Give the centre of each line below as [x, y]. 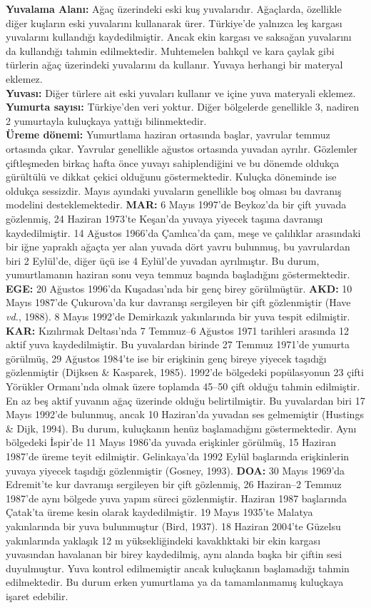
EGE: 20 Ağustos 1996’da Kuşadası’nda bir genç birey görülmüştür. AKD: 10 [179, 288]
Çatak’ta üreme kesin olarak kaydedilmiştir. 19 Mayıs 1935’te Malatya [159, 512]
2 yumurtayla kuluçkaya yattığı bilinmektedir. [106, 120]
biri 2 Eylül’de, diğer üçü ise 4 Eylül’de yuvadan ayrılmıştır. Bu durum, [163, 260]
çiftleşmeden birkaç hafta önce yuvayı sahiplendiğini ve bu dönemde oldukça [173, 162]
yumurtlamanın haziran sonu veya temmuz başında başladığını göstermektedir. [178, 274]
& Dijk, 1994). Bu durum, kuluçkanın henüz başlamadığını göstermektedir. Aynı [181, 428]
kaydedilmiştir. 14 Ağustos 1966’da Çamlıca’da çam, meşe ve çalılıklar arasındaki [183, 232]
